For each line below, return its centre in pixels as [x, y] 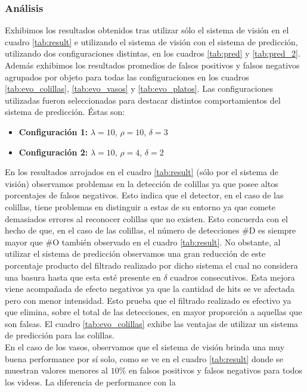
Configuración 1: [53, 131]
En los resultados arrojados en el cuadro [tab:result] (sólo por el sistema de [142, 172]
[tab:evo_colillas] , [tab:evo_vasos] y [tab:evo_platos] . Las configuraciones [139, 88]
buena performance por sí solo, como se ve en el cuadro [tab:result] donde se [144, 358]
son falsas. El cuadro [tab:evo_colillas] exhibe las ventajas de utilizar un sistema [152, 323]
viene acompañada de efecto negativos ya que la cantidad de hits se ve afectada [150, 289]
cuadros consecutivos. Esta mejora [232, 277]
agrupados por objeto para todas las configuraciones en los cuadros [127, 77]
